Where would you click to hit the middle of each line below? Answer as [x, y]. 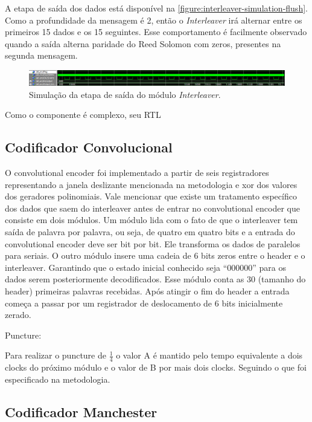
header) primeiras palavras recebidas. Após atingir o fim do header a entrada [147, 291]
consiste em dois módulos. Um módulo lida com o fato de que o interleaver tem [151, 220]
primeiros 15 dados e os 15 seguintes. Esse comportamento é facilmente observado [156, 32]
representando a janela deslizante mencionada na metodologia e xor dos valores [151, 184]
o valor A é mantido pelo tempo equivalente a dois [209, 355]
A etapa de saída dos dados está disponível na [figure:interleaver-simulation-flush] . [156, 8]
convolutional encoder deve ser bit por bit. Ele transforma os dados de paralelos [153, 243]
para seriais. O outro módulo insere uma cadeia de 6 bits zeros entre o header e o [155, 255]
